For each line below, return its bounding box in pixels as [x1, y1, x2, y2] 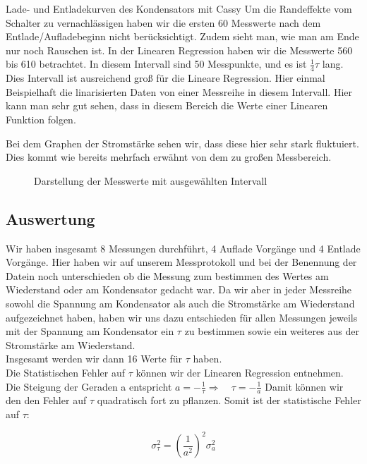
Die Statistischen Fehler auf [6, 365, 125, 379]
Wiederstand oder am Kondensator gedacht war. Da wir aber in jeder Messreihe [6, 282, 352, 297]
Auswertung [6, 207, 95, 229]
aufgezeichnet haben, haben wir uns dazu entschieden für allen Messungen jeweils [6, 310, 358, 324]
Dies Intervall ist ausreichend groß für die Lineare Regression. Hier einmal [6, 71, 325, 85]
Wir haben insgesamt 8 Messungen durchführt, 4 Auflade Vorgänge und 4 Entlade [6, 240, 361, 255]
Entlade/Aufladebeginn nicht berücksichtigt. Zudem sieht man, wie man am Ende [6, 29, 359, 44]
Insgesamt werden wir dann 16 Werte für [6, 351, 182, 366]
